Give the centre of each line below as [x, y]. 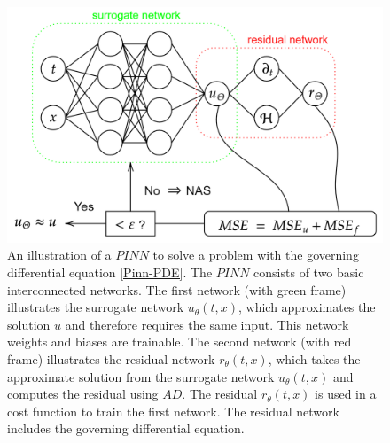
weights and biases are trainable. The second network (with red [179, 342]
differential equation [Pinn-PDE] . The [110, 272]
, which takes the [314, 358]
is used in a [346, 394]
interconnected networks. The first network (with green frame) [177, 289]
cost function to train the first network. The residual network [173, 411]
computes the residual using [83, 394]
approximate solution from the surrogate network [141, 376]
